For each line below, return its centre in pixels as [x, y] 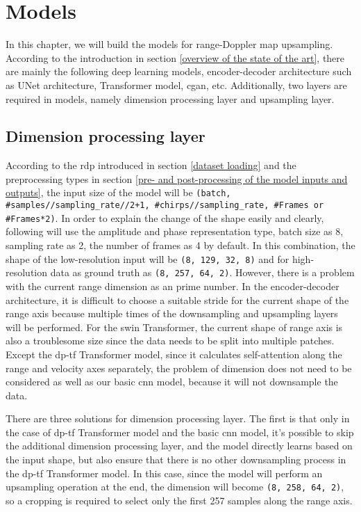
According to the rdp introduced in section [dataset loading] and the [151, 165]
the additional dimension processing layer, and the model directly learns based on [179, 446]
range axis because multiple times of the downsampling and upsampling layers [172, 313]
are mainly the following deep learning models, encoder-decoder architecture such [179, 71]
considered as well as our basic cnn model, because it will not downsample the [172, 382]
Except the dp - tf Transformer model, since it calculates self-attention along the [174, 354]
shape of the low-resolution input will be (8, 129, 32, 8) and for [148, 258]
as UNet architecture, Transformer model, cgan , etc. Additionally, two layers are [176, 85]
